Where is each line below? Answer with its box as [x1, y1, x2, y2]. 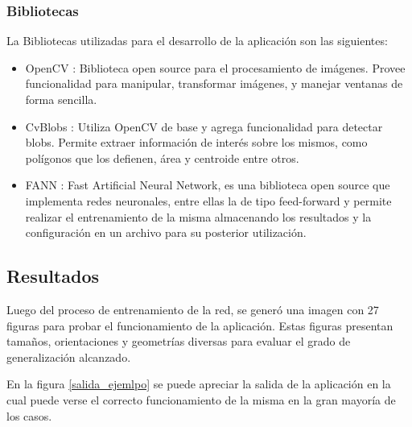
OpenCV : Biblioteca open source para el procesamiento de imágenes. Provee [25, 59, 406, 76]
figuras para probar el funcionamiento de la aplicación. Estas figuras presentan [6, 317, 393, 334]
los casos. [6, 407, 52, 424]
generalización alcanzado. [6, 348, 131, 365]
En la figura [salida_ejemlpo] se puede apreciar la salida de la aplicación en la [6, 375, 391, 392]
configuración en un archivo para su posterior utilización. [25, 224, 307, 241]
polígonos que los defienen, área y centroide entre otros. [25, 149, 299, 166]
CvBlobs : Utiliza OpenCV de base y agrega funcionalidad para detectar [25, 118, 383, 135]
